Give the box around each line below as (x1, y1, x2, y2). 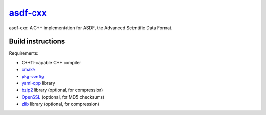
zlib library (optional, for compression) (21, 101, 100, 107)
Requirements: (9, 50, 39, 56)
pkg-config (21, 73, 44, 79)
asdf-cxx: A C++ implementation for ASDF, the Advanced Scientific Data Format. (9, 25, 173, 31)
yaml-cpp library (21, 80, 55, 86)
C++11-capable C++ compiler (21, 59, 81, 65)
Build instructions (9, 38, 65, 46)
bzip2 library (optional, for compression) (21, 87, 103, 93)
